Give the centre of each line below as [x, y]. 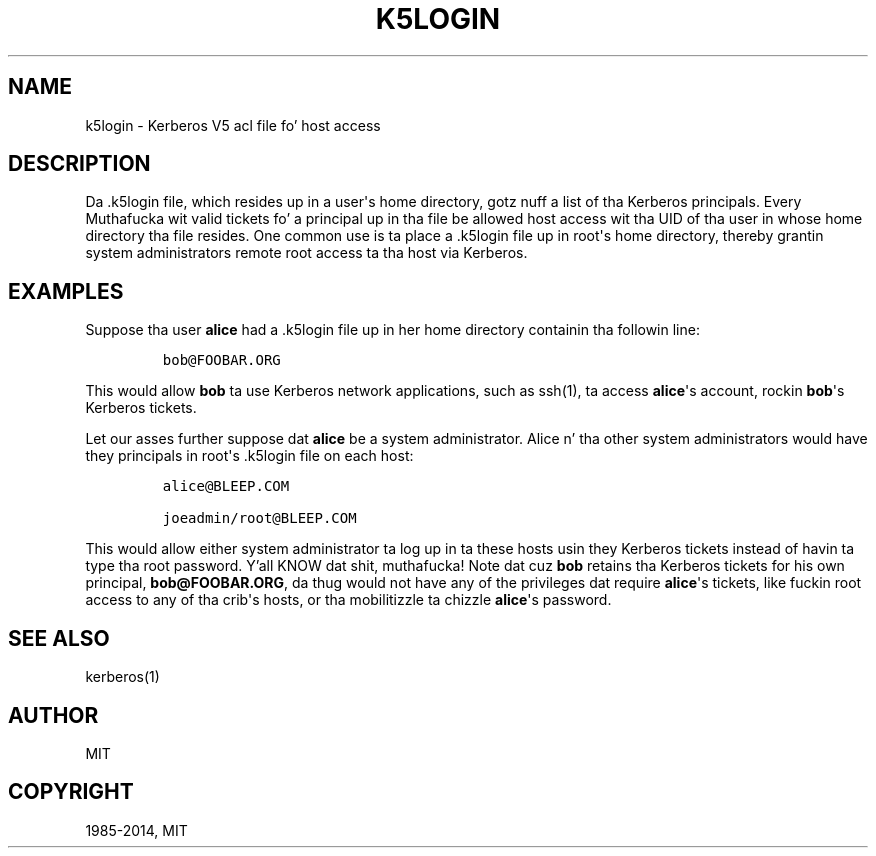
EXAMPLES [66, 291]
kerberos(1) [122, 677]
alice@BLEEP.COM [226, 486]
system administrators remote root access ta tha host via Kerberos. [306, 253]
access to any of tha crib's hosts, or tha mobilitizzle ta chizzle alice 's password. [348, 600]
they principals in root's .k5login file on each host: [249, 456]
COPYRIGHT [71, 792]
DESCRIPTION [79, 164]
